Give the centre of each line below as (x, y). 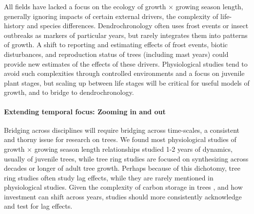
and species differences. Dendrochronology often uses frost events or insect (138, 26)
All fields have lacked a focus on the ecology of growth (85, 6)
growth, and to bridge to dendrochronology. (69, 92)
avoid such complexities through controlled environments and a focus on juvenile (124, 73)
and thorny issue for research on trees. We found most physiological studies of (120, 139)
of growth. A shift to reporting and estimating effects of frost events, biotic (116, 45)
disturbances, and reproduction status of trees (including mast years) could (116, 54)
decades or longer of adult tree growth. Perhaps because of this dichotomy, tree (122, 168)
